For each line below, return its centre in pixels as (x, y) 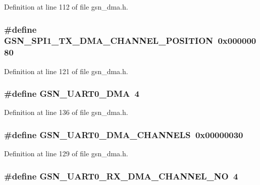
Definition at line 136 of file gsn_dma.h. (66, 112)
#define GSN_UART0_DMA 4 (72, 94)
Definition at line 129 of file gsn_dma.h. (66, 153)
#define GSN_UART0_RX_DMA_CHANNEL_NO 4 (121, 176)
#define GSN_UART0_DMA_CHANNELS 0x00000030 (124, 134)
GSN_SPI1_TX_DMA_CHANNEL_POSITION (109, 41)
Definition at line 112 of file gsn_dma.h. (66, 7)
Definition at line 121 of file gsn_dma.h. (66, 71)
